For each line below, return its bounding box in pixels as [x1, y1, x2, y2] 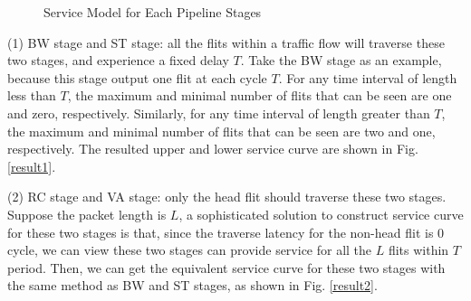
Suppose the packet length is [7, 204, 167, 223]
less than [7, 86, 56, 105]
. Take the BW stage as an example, [240, 51, 442, 70]
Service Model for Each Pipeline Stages [43, 3, 262, 21]
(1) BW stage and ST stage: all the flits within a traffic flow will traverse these [7, 33, 445, 52]
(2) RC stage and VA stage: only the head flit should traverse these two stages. [7, 187, 447, 206]
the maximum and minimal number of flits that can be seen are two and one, [7, 121, 436, 140]
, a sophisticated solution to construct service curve [178, 204, 464, 223]
